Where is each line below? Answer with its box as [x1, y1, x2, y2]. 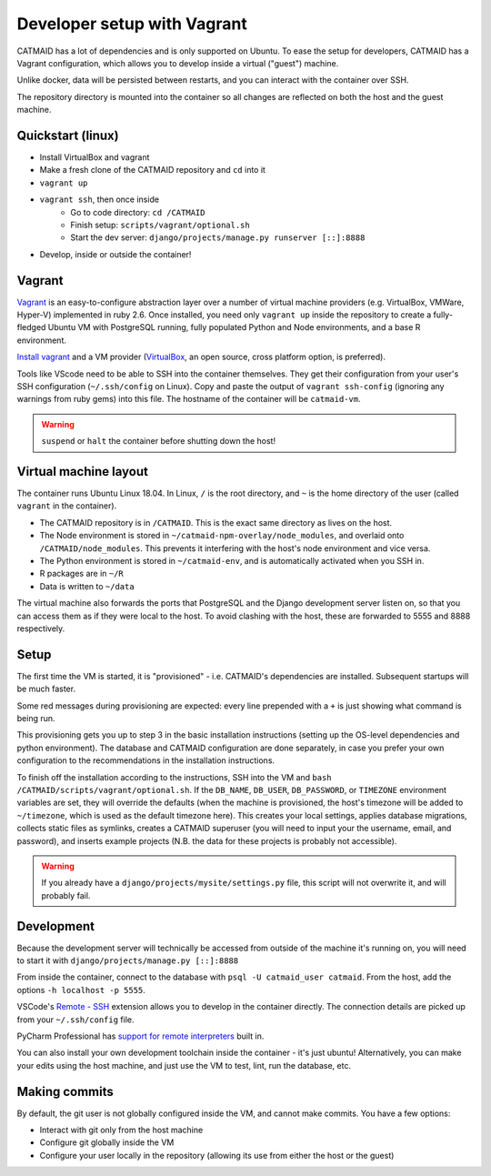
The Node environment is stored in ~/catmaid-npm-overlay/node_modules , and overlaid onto [39, 530, 405, 541]
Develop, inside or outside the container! [39, 248, 192, 259]
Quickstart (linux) [16, 127, 119, 143]
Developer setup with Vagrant [16, 14, 247, 34]
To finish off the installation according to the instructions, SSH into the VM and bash [16, 771, 332, 782]
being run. [16, 713, 55, 724]
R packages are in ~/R [39, 568, 125, 579]
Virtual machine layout [16, 464, 149, 479]
